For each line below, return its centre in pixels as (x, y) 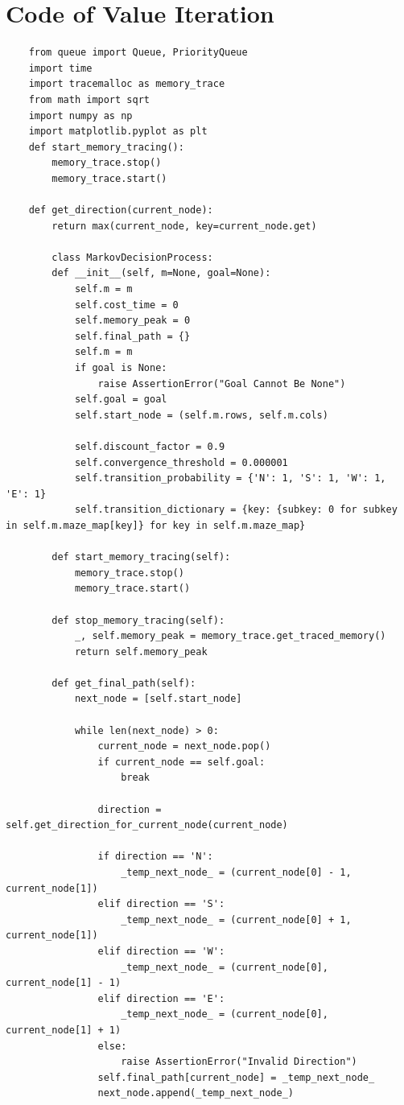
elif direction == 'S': (161, 904)
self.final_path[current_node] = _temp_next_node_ (236, 1077)
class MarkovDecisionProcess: (132, 257)
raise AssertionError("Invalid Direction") (239, 1062)
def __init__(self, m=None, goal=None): (161, 273)
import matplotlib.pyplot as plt (118, 132)
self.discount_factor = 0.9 (150, 446)
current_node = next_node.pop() (184, 746)
